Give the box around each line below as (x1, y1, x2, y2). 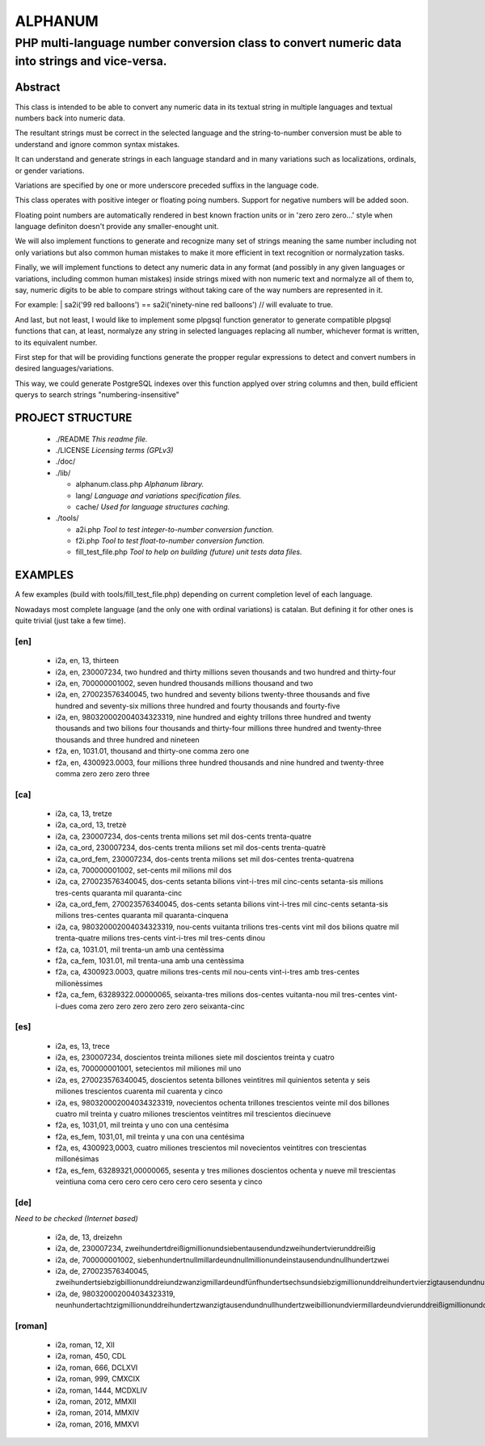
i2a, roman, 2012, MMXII (55, 1397, 137, 1406)
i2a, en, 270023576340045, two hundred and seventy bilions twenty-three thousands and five (55, 690, 371, 700)
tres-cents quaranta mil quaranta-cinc (55, 888, 183, 898)
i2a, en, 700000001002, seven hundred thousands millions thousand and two (55, 678, 314, 687)
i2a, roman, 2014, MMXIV (55, 1408, 140, 1418)
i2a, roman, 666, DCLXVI (55, 1363, 138, 1372)
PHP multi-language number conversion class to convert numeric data (15, 36, 402, 50)
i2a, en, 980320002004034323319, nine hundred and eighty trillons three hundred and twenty (55, 712, 372, 722)
